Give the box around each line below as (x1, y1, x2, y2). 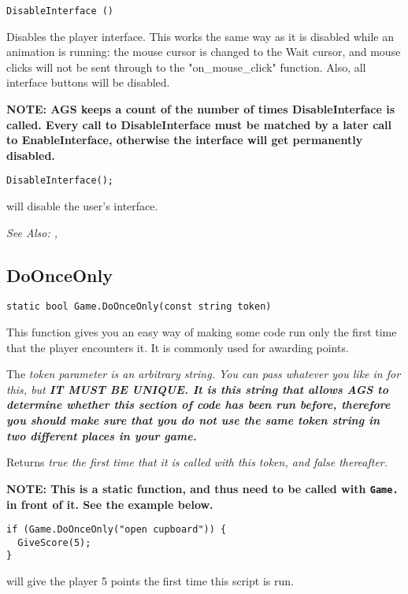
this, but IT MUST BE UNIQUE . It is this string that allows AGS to (6, 381, 388, 397)
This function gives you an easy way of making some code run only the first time (6, 324, 397, 340)
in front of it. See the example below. (6, 496, 213, 512)
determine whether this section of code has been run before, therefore (6, 396, 391, 413)
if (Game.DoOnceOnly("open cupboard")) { (6, 524, 227, 536)
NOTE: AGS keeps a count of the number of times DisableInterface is (6, 101, 395, 117)
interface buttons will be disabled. (6, 74, 170, 91)
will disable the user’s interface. (6, 198, 158, 214)
